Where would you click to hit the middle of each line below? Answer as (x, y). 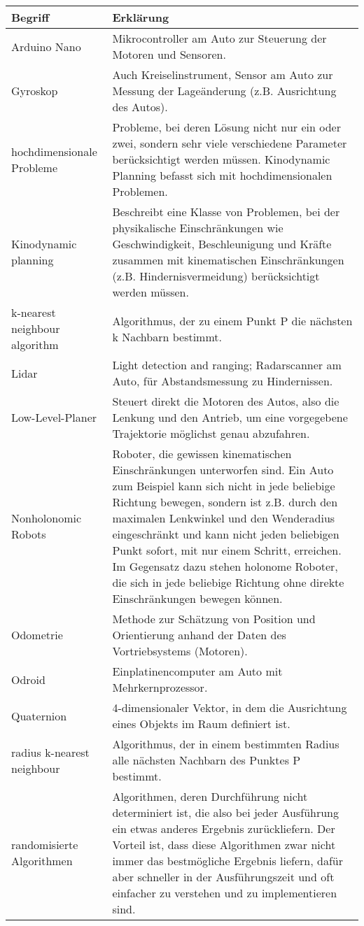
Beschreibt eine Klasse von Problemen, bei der (226, 212)
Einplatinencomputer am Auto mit (197, 671)
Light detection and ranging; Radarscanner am (227, 365)
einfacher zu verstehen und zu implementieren (225, 893)
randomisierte (45, 845)
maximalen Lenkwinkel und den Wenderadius (224, 518)
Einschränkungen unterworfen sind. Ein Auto (223, 470)
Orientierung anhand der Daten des (199, 635)
